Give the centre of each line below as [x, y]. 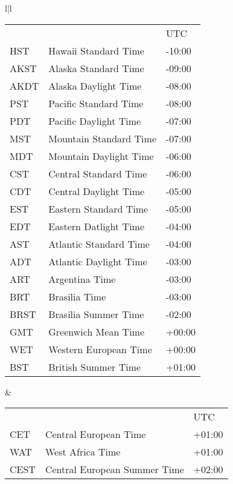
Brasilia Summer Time [96, 314]
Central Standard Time [98, 173]
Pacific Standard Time [96, 103]
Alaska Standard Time [96, 68]
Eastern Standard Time [98, 208]
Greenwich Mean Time [97, 331]
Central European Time [95, 434]
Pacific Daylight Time [95, 121]
